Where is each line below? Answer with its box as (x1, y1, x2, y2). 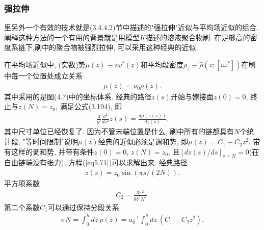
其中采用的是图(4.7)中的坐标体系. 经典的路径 (4, 91, 152, 101)
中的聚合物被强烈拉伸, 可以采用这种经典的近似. (41, 42, 198, 53)
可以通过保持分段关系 (47, 201, 119, 212)
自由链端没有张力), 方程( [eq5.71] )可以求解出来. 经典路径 (4, 157, 188, 168)
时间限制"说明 (32, 136, 78, 147)
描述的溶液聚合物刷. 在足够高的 (145, 32, 250, 42)
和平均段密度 (140, 59, 183, 69)
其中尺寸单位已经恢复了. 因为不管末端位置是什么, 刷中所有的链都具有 (4, 126, 234, 137)
